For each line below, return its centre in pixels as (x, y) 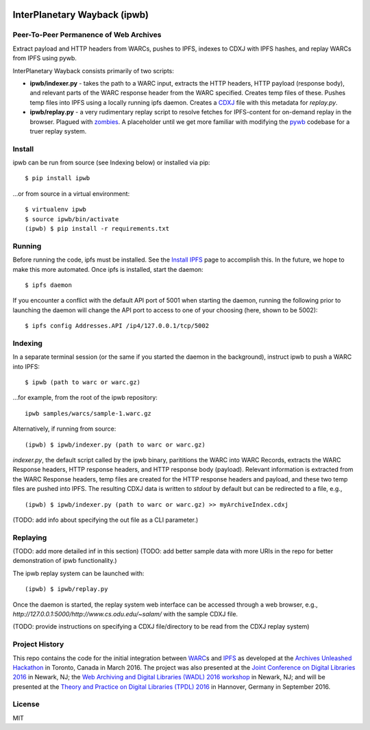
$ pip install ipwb (58, 178)
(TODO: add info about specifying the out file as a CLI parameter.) (106, 520)
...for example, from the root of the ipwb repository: (85, 398)
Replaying (30, 538)
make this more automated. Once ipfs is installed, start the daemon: (108, 269)
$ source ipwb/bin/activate (72, 219)
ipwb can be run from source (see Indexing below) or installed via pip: (111, 163)
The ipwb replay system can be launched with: (78, 573)
